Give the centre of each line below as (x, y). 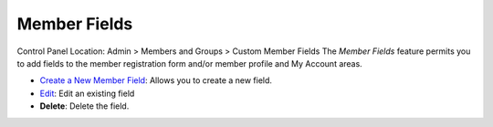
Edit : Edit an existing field (87, 93)
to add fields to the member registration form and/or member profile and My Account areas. (189, 63)
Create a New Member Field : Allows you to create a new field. (156, 80)
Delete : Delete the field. (84, 106)
